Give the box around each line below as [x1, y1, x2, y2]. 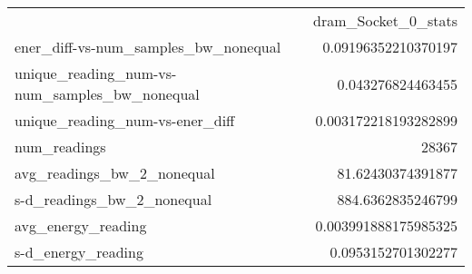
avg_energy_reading [15, 215, 147, 236]
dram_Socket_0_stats [313, 10, 457, 31]
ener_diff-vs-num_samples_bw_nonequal [15, 36, 281, 57]
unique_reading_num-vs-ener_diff [15, 110, 235, 131]
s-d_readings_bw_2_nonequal [15, 189, 212, 210]
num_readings [15, 136, 106, 157]
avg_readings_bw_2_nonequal [15, 162, 215, 183]
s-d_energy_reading [15, 241, 143, 262]
